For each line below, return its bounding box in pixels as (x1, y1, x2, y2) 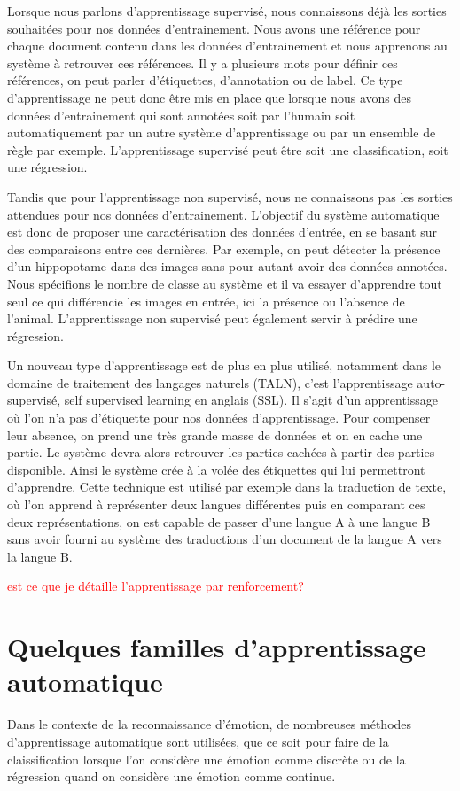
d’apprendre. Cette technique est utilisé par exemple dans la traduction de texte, (7, 477, 447, 496)
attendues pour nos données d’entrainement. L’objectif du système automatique (7, 205, 440, 223)
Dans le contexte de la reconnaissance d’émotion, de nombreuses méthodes (7, 715, 412, 733)
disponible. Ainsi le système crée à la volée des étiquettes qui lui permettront (7, 460, 425, 478)
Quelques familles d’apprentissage (7, 629, 426, 665)
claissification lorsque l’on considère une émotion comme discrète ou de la (7, 749, 406, 768)
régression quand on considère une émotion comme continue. (7, 767, 336, 786)
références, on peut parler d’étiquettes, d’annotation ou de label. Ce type (7, 71, 403, 89)
